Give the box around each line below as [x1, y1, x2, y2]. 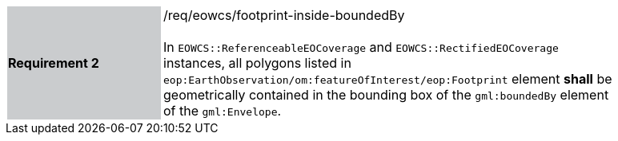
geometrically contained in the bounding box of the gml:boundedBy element [163, 87, 609, 103]
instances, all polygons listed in [163, 55, 351, 71]
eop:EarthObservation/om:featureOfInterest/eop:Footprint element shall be [163, 71, 612, 87]
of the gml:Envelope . [163, 103, 282, 119]
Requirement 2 [8, 55, 99, 71]
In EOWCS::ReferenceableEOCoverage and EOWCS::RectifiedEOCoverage [163, 39, 559, 55]
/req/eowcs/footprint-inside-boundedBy [163, 7, 405, 23]
